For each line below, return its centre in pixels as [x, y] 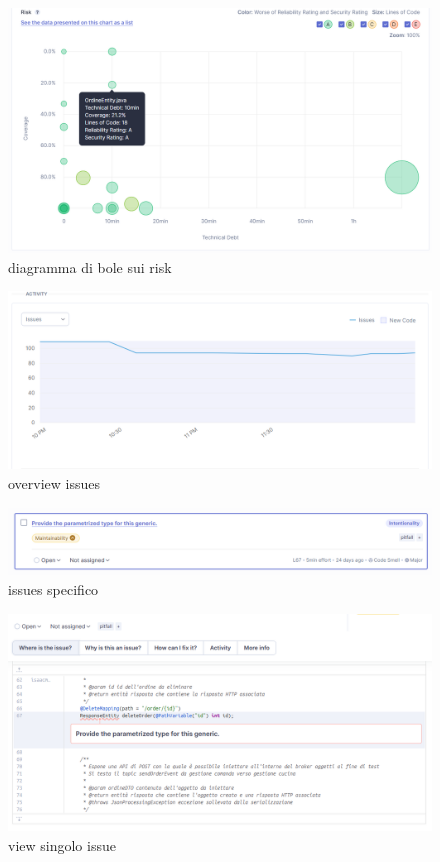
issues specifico [53, 589]
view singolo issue [62, 845]
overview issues [54, 482]
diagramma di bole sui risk [90, 266]
